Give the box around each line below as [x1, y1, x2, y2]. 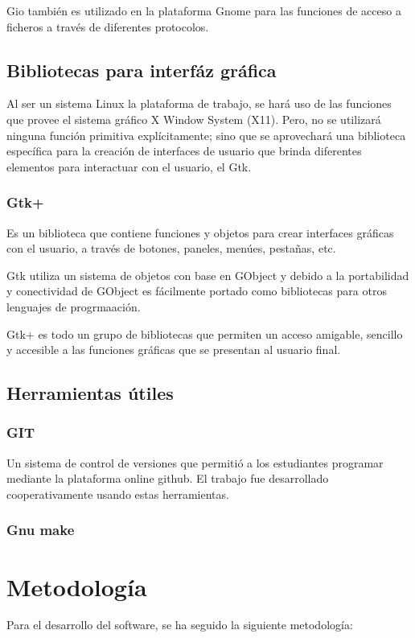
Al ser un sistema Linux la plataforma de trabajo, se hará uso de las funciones [6, 95, 392, 112]
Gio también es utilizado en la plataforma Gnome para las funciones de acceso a [6, 2, 401, 19]
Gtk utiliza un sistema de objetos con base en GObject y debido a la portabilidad [6, 266, 409, 283]
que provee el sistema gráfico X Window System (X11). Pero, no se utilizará [6, 110, 381, 127]
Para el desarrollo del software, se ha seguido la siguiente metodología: [6, 616, 353, 633]
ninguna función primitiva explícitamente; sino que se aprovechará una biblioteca [6, 126, 406, 143]
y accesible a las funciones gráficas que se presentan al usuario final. [6, 341, 341, 358]
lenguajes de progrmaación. [6, 298, 141, 315]
